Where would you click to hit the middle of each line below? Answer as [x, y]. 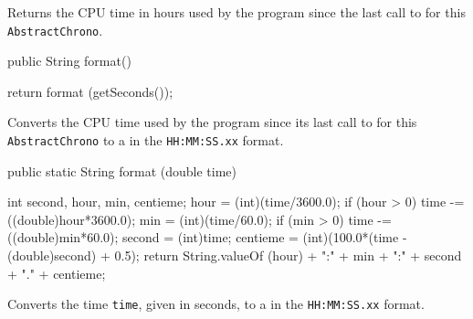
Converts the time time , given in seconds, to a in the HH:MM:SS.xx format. [216, 304]
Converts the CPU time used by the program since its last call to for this [212, 122]
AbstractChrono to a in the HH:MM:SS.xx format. [146, 140]
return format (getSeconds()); [90, 91]
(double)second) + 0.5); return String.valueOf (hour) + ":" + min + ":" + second [235, 255]
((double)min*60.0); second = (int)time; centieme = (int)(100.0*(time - [207, 237]
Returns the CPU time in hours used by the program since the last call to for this [236, 12]
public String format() [69, 61]
